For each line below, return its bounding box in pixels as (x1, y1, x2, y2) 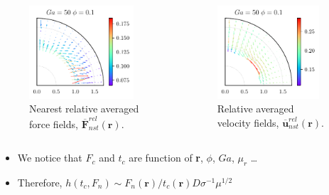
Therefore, (17, 174, 63, 189)
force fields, (29, 116, 78, 131)
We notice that (17, 150, 82, 165)
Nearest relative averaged (29, 101, 139, 116)
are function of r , (129, 150, 203, 165)
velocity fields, (217, 115, 279, 130)
